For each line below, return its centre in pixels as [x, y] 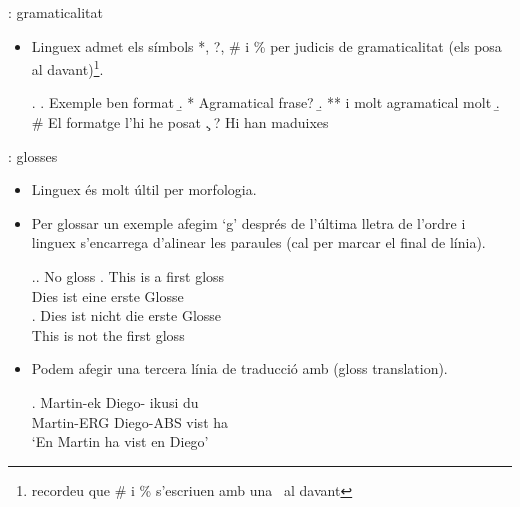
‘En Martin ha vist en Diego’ [120, 441]
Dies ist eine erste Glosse [107, 295]
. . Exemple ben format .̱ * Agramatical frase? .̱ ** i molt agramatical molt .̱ [265, 102]
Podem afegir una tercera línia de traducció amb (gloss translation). [239, 368]
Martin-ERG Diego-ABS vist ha [130, 421]
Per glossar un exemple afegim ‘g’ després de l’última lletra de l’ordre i [248, 222]
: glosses [33, 155]
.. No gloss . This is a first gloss [128, 276]
